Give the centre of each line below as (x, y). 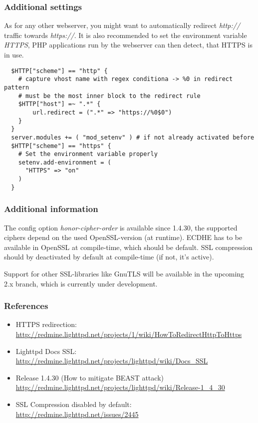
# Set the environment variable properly (88, 154)
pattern (17, 87)
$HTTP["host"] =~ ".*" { (59, 104)
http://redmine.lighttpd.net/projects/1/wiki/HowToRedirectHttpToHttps (129, 334)
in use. (14, 54)
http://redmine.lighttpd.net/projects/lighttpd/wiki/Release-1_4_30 (120, 387)
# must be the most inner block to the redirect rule (109, 96)
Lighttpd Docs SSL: (46, 351)
